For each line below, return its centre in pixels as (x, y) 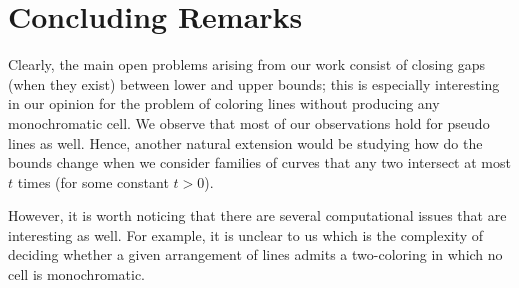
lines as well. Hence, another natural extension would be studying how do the (245, 142)
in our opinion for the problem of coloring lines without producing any (224, 103)
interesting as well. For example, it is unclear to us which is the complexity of (246, 234)
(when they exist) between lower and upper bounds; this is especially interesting (254, 83)
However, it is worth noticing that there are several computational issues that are (257, 215)
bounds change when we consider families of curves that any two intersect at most (259, 162)
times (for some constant (93, 181)
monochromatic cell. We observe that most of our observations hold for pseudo (249, 122)
